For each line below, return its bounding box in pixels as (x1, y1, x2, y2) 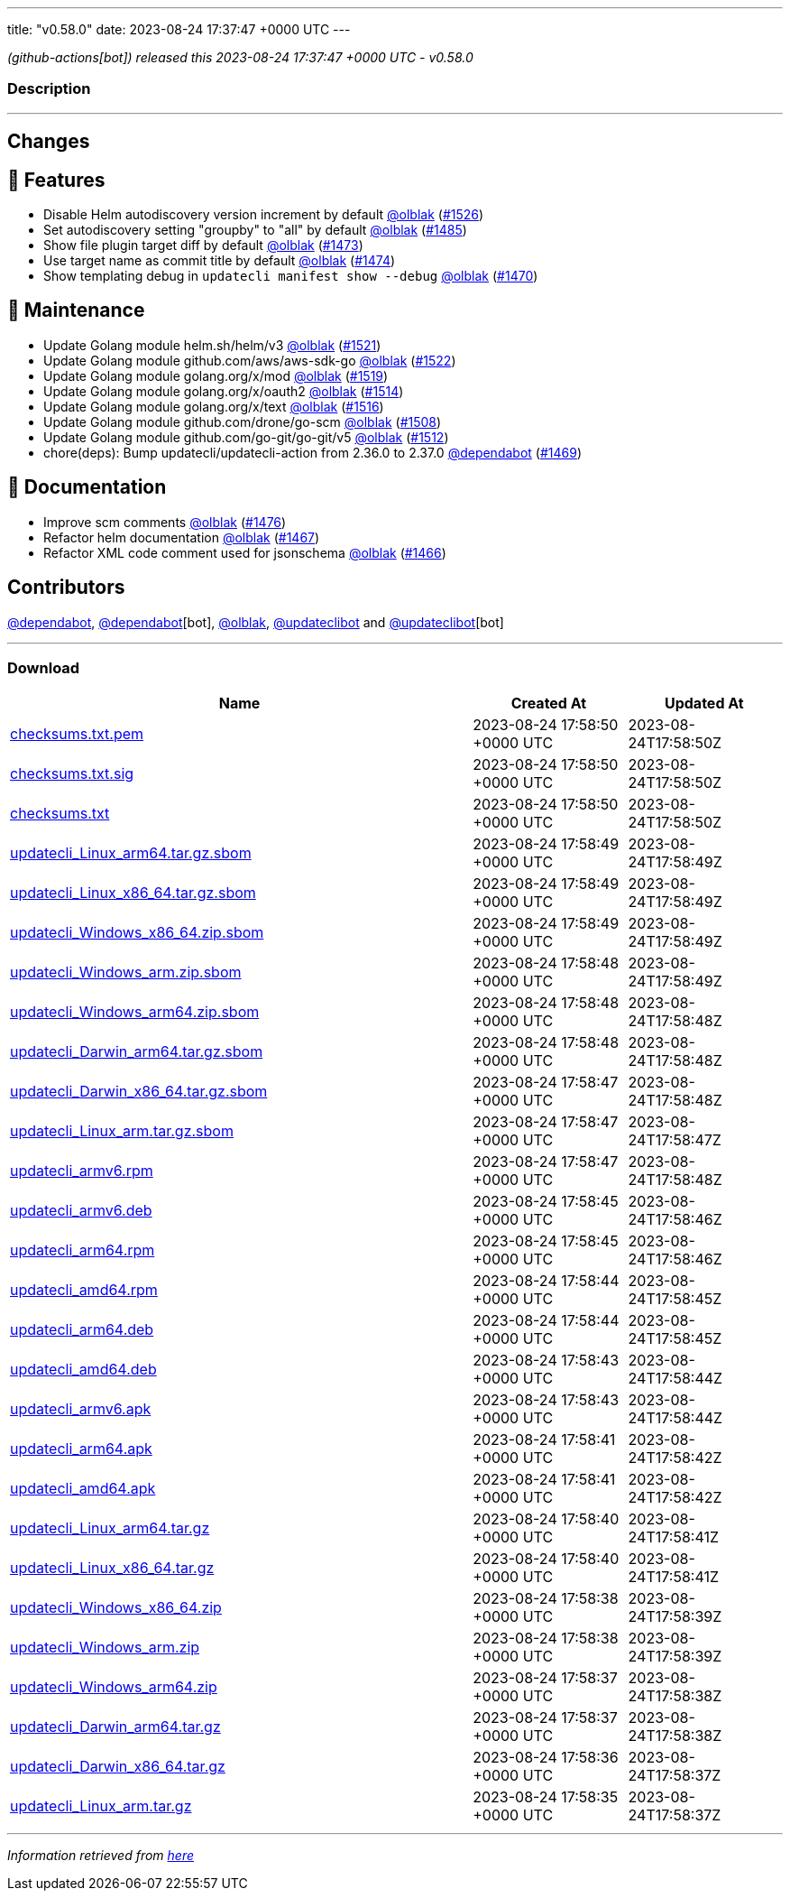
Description (7, 79, 91, 98)
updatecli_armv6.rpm (10, 1162, 153, 1180)
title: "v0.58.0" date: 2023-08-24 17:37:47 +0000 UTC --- (7, 22, 351, 37)
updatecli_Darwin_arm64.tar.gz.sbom (10, 1042, 263, 1061)
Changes (7, 130, 90, 153)
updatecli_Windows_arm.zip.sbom (10, 963, 242, 982)
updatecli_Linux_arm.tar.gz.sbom (10, 1122, 234, 1141)
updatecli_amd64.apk (10, 1479, 156, 1498)
